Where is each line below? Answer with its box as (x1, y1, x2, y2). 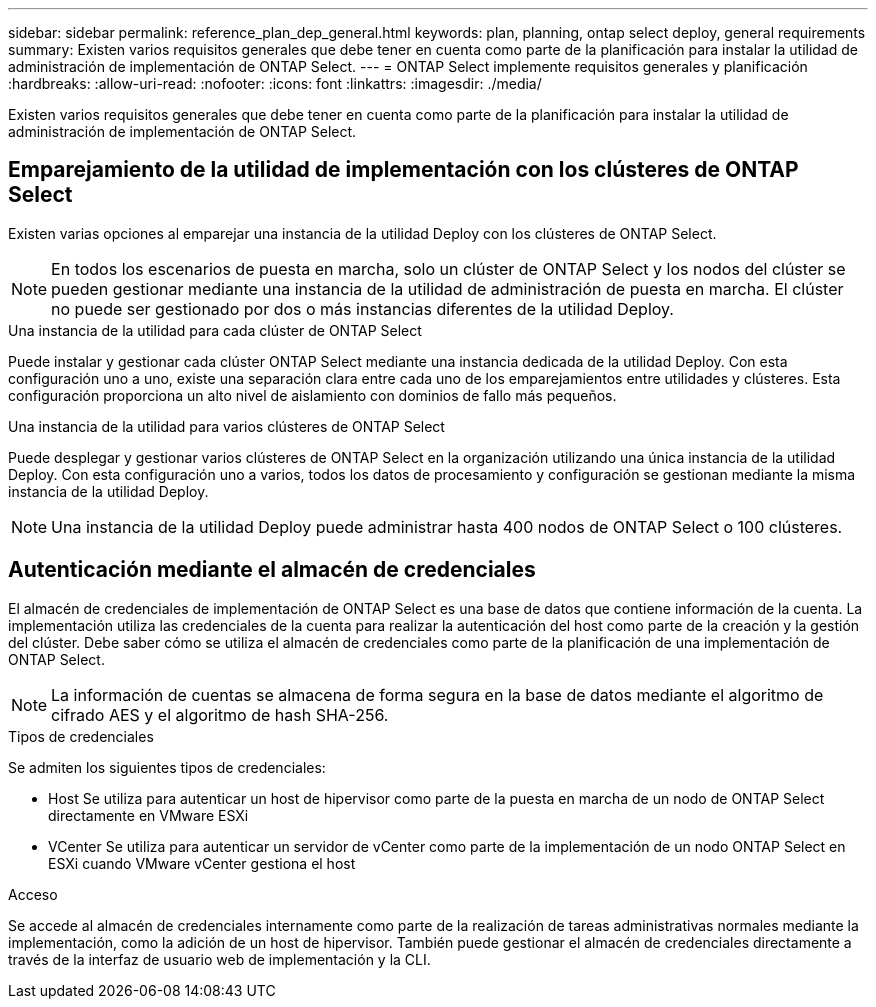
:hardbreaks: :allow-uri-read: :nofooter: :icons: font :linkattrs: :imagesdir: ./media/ (8, 75, 542, 92)
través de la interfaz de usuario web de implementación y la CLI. (8, 950, 431, 968)
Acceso (8, 885, 58, 903)
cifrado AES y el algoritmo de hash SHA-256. (51, 704, 389, 725)
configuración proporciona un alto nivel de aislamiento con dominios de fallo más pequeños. (8, 386, 617, 404)
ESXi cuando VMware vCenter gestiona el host (48, 854, 356, 872)
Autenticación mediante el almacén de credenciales (8, 557, 536, 583)
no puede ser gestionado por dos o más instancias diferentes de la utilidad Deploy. (51, 298, 674, 319)
